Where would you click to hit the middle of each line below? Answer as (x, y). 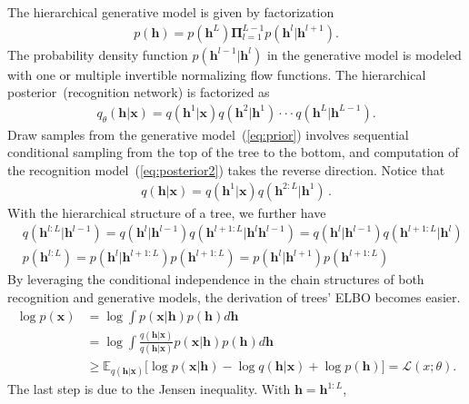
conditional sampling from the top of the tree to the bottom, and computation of (233, 152)
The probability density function (98, 54)
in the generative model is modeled (364, 54)
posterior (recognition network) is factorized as (139, 92)
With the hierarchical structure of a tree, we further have (167, 212)
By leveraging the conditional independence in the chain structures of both (216, 279)
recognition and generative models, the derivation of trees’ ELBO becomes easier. (234, 296)
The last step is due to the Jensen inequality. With (149, 389)
